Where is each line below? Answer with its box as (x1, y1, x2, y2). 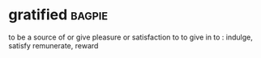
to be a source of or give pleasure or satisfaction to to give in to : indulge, (8, 32, 254, 42)
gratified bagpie (8, 6, 108, 24)
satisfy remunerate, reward (8, 40, 99, 50)
